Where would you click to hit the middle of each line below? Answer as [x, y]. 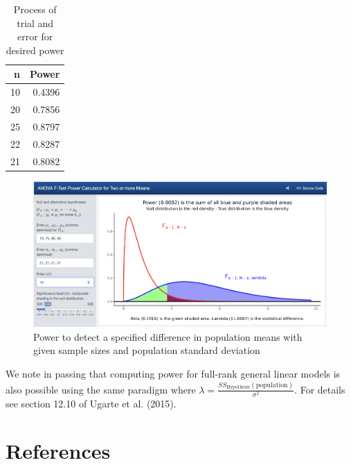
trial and [35, 23]
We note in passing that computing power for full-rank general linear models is [173, 374]
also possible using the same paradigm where [101, 389]
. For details [320, 389]
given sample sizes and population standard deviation [147, 350]
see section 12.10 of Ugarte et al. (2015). [91, 403]
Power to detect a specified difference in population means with [168, 336]
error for [35, 36]
